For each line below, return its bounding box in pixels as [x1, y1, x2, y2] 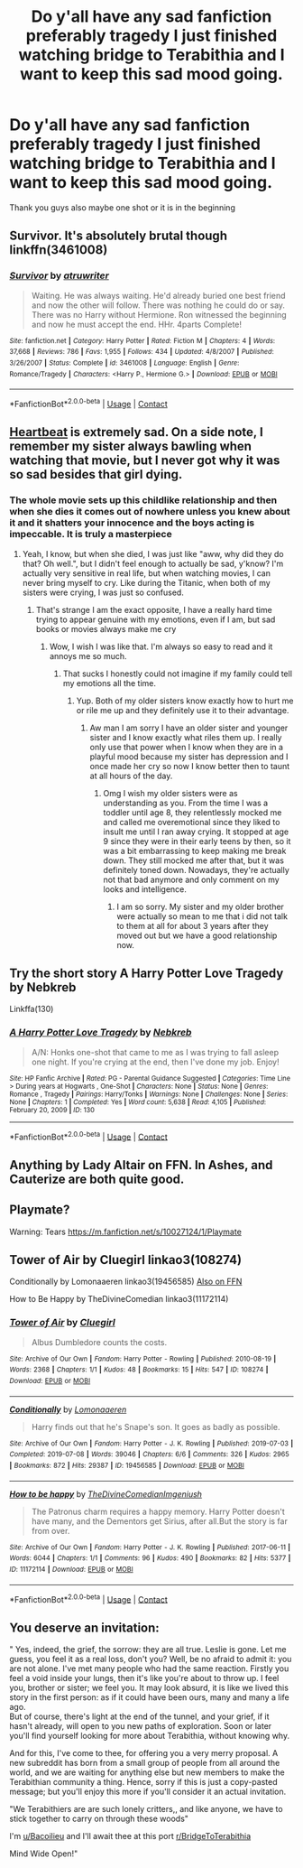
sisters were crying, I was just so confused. [22, 587, 185, 598]
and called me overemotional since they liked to [103, 816, 280, 827]
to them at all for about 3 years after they [116, 920, 269, 931]
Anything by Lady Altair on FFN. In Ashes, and [9, 1157, 273, 1173]
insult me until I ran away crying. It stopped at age [103, 826, 289, 837]
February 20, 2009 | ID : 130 [9, 1105, 95, 1114]
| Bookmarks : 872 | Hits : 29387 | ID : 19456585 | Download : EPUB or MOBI [9, 1461, 245, 1470]
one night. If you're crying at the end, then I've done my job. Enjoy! [31, 1056, 280, 1067]
